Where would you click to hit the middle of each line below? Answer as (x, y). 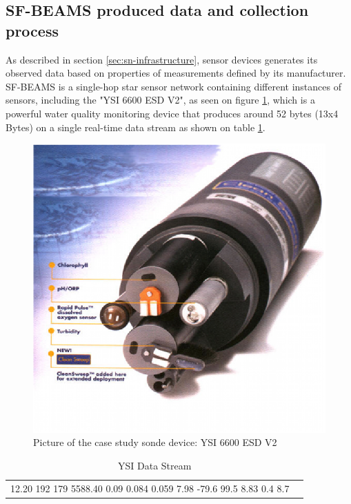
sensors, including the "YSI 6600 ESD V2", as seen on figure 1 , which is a (160, 100)
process (32, 30)
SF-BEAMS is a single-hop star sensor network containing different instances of (173, 86)
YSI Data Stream (155, 465)
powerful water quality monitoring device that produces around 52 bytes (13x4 (172, 113)
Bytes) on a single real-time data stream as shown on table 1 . (136, 127)
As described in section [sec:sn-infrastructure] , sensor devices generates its (162, 59)
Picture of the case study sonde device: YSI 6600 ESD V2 (155, 442)
